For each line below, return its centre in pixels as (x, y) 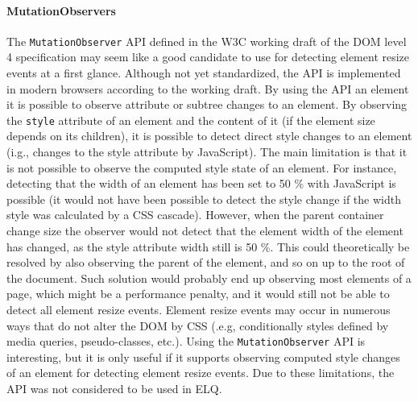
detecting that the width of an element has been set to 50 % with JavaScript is (201, 183)
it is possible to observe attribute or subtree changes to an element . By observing (207, 104)
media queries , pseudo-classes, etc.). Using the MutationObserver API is (186, 341)
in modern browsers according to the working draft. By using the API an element (208, 88)
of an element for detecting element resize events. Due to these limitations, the (201, 373)
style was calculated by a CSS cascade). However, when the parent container (195, 215)
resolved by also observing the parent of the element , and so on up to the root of (206, 262)
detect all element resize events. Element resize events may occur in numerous (199, 310)
